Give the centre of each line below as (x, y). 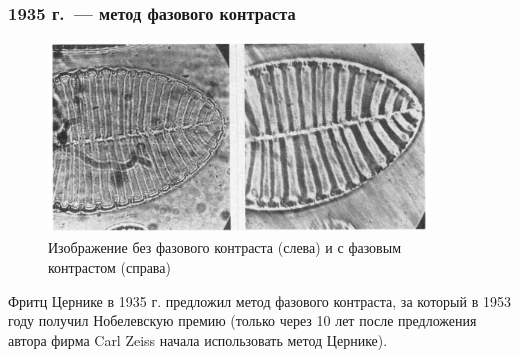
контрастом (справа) (109, 267)
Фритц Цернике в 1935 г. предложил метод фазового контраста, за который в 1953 (259, 300)
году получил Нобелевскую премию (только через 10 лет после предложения (242, 320)
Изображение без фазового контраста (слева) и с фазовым (224, 247)
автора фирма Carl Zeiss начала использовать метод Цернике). (198, 339)
